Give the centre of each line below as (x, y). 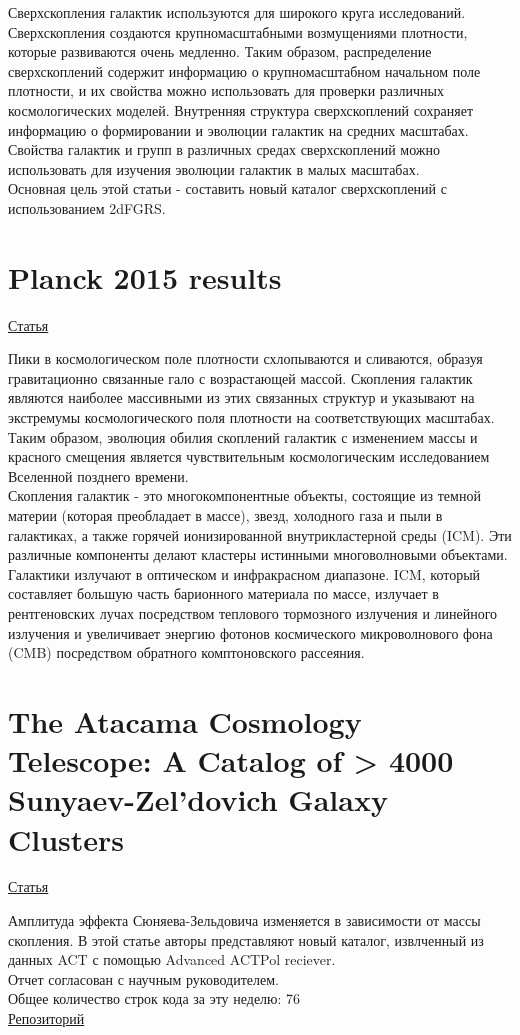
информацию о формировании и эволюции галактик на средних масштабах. (238, 129)
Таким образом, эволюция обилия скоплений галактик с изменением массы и (243, 436)
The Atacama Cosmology (185, 720)
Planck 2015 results (145, 276)
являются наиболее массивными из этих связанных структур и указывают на (241, 397)
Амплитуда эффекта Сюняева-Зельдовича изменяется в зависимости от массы (244, 920)
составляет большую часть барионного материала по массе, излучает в (223, 593)
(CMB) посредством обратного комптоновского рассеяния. (186, 652)
